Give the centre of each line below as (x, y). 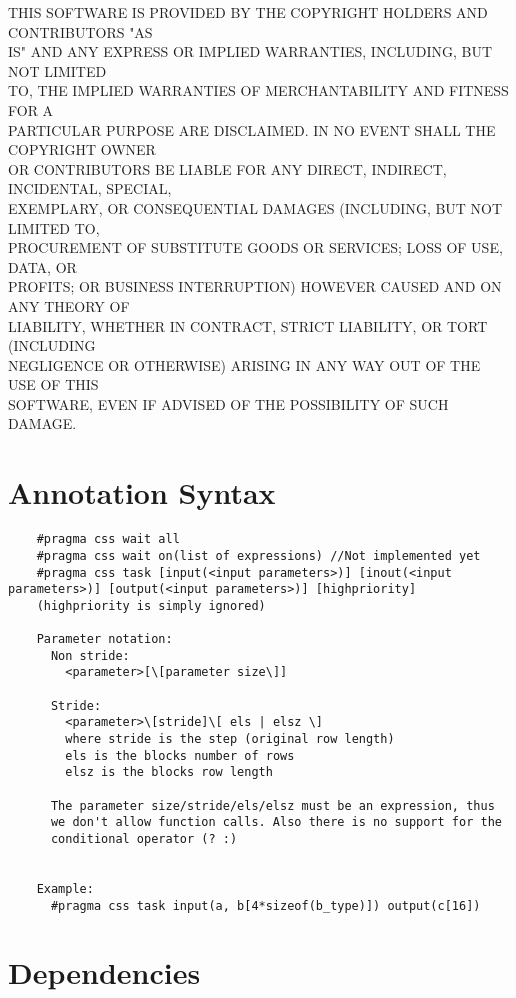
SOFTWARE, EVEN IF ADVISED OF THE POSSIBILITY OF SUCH (228, 403)
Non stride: (90, 655)
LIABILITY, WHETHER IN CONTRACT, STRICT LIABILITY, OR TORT (248, 325)
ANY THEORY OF (69, 305)
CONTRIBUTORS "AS (80, 31)
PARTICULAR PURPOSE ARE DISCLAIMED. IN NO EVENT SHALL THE (252, 129)
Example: (65, 888)
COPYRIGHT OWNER (82, 149)
